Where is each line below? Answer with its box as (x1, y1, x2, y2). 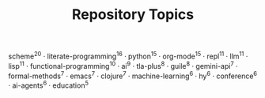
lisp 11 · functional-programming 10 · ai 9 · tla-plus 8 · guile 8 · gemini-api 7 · (8, 59, 239, 70)
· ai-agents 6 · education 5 (8, 79, 89, 90)
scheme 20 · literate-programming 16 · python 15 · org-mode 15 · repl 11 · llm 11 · (8, 50, 248, 61)
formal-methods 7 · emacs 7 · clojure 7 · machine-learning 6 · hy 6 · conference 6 (8, 70, 258, 81)
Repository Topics (71, 6, 195, 24)
